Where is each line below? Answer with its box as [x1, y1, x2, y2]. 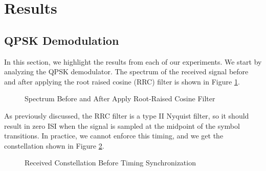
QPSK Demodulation [4, 32, 119, 48]
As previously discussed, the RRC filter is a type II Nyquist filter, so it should [4, 110, 249, 121]
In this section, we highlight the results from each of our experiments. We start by [4, 56, 262, 67]
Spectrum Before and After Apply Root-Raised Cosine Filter [25, 93, 215, 104]
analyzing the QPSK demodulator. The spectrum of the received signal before [4, 66, 249, 77]
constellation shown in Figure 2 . [4, 140, 104, 151]
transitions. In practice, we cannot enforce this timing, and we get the [4, 130, 224, 141]
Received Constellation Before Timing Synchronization [25, 157, 196, 168]
